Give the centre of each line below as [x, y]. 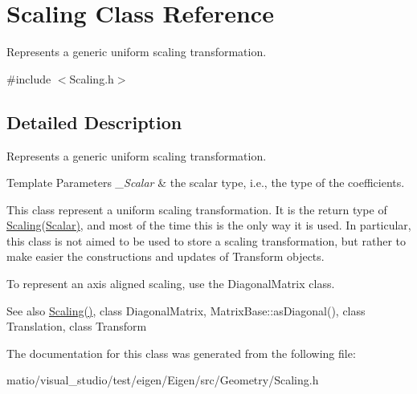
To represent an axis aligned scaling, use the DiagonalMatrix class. [171, 284]
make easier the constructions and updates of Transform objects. [166, 256]
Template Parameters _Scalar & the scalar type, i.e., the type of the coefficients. [206, 183]
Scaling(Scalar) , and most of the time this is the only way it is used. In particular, [209, 225]
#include [29, 78]
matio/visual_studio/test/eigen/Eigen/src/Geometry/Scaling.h [163, 380]
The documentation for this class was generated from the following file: [181, 353]
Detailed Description [94, 122]
